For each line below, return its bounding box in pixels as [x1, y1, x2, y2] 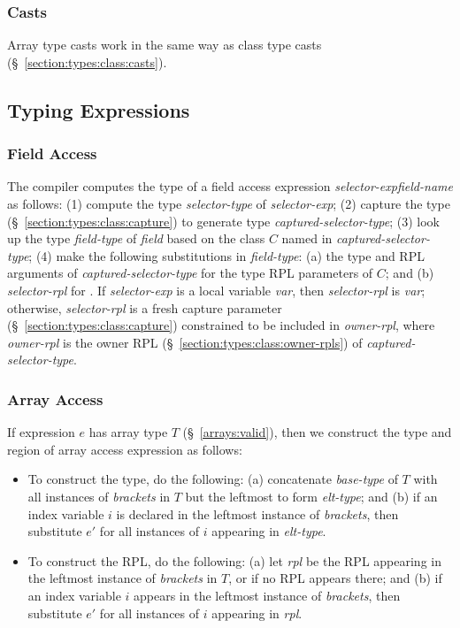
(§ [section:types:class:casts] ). [7, 52, 167, 71]
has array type [88, 423, 168, 441]
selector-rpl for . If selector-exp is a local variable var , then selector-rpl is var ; [7, 280, 425, 299]
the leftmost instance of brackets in [27, 569, 218, 587]
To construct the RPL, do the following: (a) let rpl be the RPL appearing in [27, 551, 441, 570]
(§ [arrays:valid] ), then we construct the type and [182, 423, 452, 441]
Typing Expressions [7, 96, 190, 123]
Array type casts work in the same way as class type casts [7, 35, 322, 54]
